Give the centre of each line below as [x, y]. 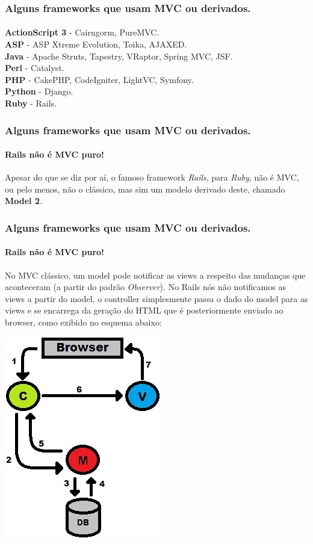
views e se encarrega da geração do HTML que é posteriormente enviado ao [144, 310]
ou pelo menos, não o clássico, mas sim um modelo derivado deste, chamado [145, 189]
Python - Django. [39, 91]
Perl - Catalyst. [35, 68]
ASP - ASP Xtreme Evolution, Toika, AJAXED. [96, 44]
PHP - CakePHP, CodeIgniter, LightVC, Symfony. [99, 79]
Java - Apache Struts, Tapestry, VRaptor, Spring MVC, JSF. [119, 56]
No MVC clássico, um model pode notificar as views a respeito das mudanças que [155, 275]
